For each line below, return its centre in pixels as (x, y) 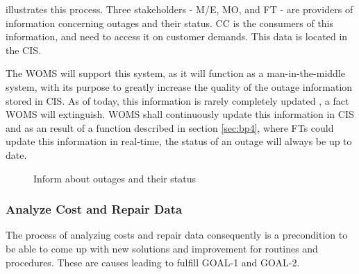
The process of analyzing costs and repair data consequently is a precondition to (177, 235)
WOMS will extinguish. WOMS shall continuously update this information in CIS (180, 114)
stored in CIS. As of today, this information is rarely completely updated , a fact (177, 100)
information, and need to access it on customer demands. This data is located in (177, 36)
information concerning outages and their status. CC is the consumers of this (170, 23)
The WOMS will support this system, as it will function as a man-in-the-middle (175, 73)
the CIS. (23, 50)
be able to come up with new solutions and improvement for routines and (162, 248)
